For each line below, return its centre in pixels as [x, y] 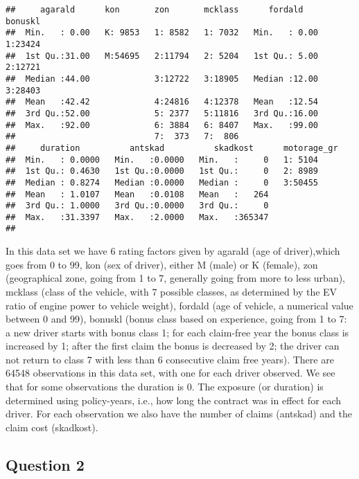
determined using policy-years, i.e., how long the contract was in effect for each [174, 400]
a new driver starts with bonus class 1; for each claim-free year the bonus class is [177, 332]
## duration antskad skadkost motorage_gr [172, 148]
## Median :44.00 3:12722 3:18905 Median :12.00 [162, 79]
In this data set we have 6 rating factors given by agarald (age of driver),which [173, 251]
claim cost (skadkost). [52, 427]
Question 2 [45, 464]
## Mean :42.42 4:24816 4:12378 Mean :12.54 [162, 102]
